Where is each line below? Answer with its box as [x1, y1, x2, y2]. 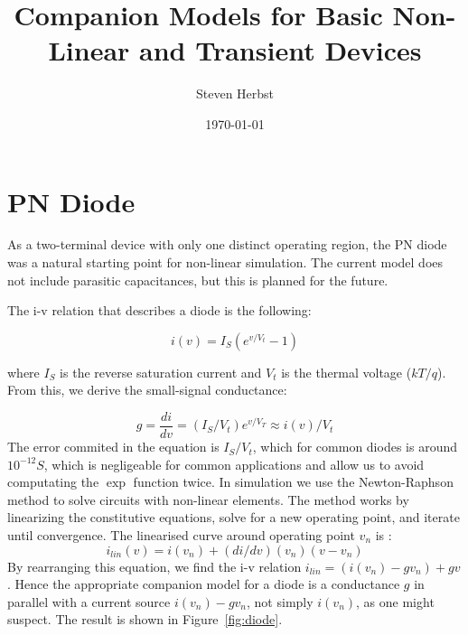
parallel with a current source [7, 592, 171, 611]
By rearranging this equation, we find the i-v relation [7, 556, 302, 575]
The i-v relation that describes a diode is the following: [7, 301, 312, 320]
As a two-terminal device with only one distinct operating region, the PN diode [7, 235, 447, 254]
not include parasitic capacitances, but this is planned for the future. [7, 270, 388, 289]
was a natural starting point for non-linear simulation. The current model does [7, 253, 444, 272]
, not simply [247, 592, 314, 611]
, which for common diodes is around [252, 437, 457, 456]
